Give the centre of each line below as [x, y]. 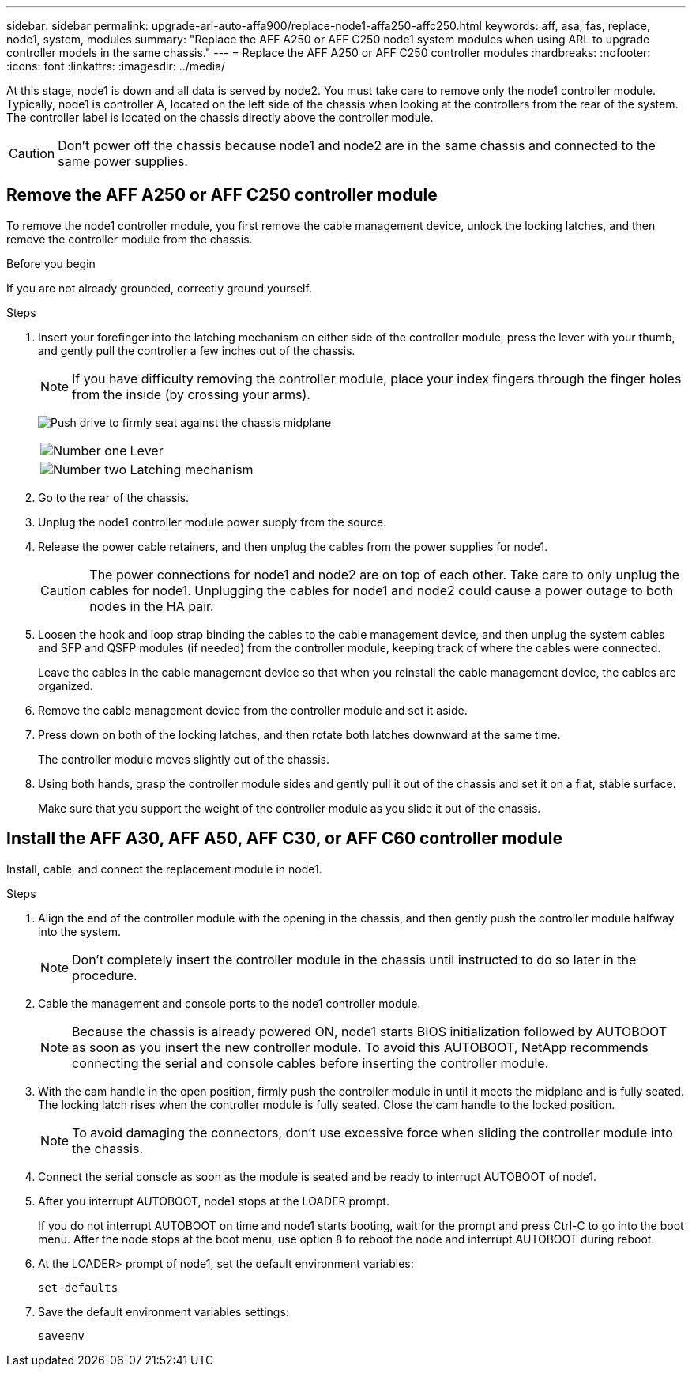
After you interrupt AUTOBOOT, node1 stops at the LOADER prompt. [214, 1201]
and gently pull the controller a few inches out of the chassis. [197, 350]
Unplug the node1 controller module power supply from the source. [212, 522]
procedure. [105, 975]
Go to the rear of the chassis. [114, 497]
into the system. [79, 931]
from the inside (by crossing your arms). [191, 394]
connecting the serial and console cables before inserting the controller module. [310, 1063]
